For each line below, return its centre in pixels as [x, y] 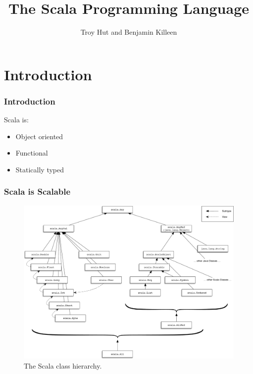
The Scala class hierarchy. [63, 365]
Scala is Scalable [37, 191]
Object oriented [39, 136]
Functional [32, 153]
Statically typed [40, 169]
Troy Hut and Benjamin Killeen [129, 32]
